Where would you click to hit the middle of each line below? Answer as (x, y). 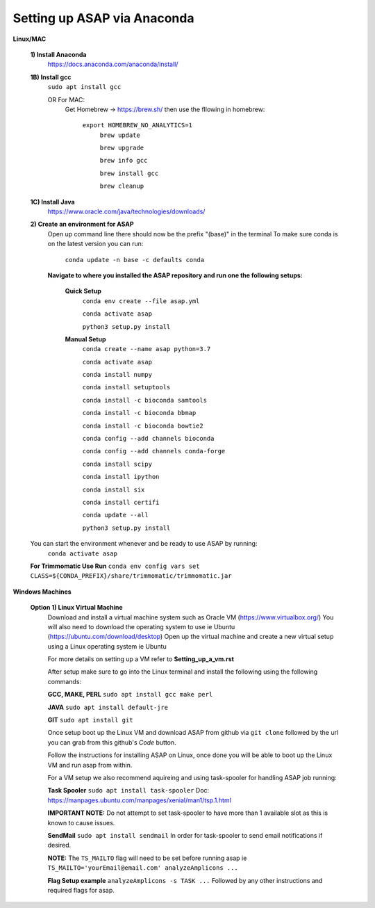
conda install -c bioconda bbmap (139, 413)
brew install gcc (129, 173)
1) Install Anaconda (58, 54)
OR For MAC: (66, 99)
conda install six (114, 489)
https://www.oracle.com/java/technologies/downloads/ (126, 211)
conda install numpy (117, 375)
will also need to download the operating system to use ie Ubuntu (141, 626)
